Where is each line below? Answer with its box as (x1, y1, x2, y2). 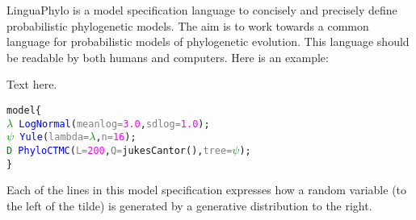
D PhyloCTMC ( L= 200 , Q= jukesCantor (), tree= (6, 144, 233, 156)
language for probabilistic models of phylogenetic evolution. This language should (6, 33, 410, 50)
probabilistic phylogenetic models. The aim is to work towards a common (6, 17, 369, 34)
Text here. (6, 76, 57, 93)
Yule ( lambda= (19, 131, 90, 143)
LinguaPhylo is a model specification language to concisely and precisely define (6, 2, 397, 18)
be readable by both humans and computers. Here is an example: (6, 48, 329, 65)
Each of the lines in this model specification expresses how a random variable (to (6, 181, 407, 198)
